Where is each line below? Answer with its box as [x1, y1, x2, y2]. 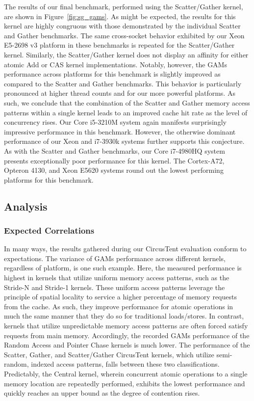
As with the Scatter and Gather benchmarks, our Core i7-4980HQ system [4, 145, 225, 156]
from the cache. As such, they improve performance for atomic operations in [4, 301, 233, 311]
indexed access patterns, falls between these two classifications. [31, 359, 220, 369]
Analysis [4, 198, 48, 214]
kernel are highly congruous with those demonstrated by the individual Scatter [4, 21, 241, 31]
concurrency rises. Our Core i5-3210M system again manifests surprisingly [4, 117, 227, 127]
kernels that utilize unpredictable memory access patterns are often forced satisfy [4, 321, 248, 331]
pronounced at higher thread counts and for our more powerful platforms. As [4, 88, 235, 98]
